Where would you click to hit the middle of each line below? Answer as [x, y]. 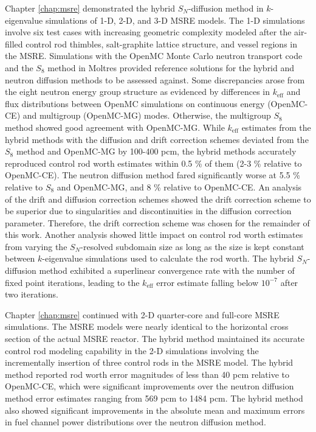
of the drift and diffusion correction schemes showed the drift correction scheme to [158, 199]
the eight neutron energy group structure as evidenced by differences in [138, 92]
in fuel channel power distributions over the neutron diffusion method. [136, 422]
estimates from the [276, 127]
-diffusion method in [226, 8]
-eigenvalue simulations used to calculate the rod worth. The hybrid [168, 258]
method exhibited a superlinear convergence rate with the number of [167, 270]
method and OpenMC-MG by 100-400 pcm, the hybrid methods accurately [156, 151]
